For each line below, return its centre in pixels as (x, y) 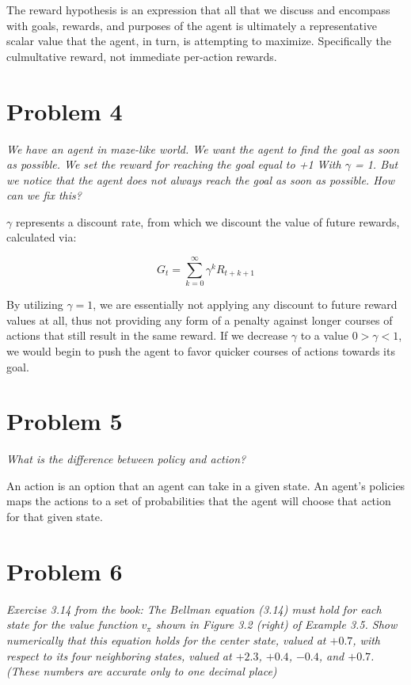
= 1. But (376, 164)
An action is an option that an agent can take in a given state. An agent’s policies (206, 485)
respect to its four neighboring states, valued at (119, 655)
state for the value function (72, 624)
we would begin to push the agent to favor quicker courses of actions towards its (201, 350)
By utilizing (35, 304)
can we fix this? (44, 195)
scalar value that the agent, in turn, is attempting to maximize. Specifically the (199, 41)
